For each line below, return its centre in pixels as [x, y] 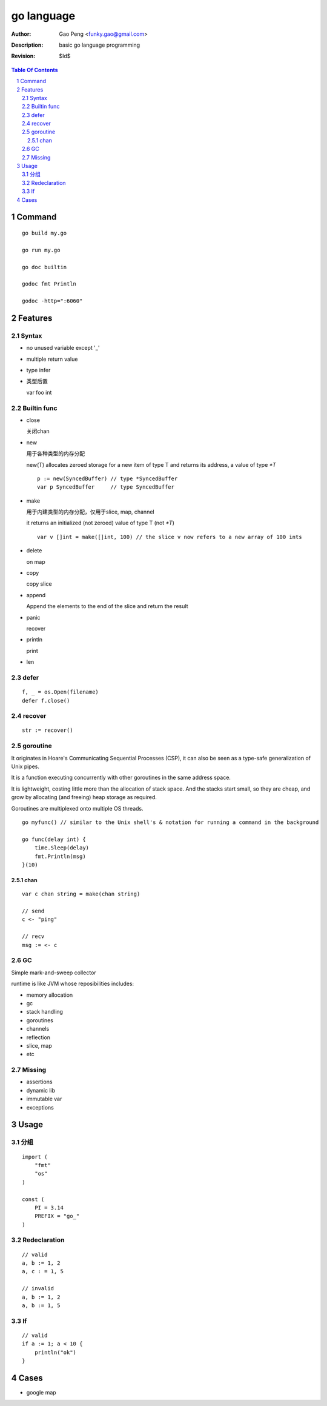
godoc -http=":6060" [52, 301]
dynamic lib [41, 1090]
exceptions [40, 1107]
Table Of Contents [35, 70]
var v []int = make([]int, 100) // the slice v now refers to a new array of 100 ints [170, 537]
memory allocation [50, 995]
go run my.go [41, 250]
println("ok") [55, 1352]
